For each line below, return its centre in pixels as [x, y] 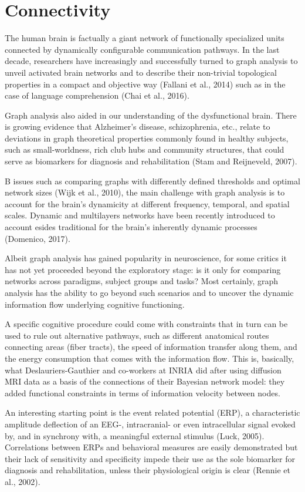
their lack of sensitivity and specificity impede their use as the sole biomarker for [150, 458]
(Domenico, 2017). [38, 238]
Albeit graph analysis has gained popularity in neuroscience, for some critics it [146, 258]
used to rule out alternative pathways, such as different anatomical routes [137, 335]
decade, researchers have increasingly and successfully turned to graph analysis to [151, 61]
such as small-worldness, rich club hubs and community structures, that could [145, 149]
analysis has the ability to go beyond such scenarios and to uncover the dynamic [149, 292]
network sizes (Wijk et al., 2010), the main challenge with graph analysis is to [145, 192]
